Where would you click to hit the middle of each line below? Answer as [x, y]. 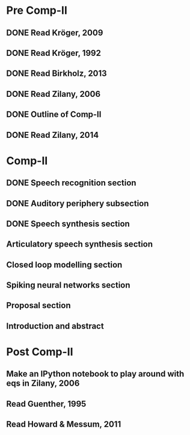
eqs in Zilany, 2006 [43, 384]
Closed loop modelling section [64, 264]
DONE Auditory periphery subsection [78, 203]
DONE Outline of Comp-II [54, 115]
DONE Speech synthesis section [68, 224]
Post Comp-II [40, 352]
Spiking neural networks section [68, 285]
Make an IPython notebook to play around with [95, 374]
